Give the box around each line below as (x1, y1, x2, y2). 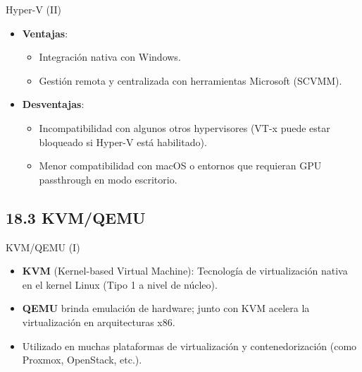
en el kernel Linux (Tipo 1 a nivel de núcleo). (22, 277, 218, 292)
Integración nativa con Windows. (39, 49, 181, 64)
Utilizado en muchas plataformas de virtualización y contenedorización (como (22, 338, 357, 353)
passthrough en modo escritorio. (39, 172, 177, 186)
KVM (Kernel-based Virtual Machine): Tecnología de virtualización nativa (22, 263, 348, 278)
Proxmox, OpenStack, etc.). (22, 352, 142, 367)
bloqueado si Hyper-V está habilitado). (39, 134, 207, 149)
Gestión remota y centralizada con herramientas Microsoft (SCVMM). (39, 73, 342, 88)
